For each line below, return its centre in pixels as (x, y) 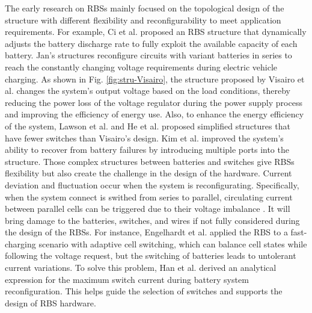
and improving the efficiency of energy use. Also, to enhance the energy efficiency (154, 114)
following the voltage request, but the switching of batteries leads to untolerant (151, 256)
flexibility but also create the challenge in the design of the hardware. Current (148, 173)
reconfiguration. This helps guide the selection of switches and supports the (144, 291)
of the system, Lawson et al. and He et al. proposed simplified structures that (148, 126)
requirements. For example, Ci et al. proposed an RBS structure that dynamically (156, 32)
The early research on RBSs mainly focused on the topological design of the (145, 8)
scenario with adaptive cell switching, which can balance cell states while (173, 243)
